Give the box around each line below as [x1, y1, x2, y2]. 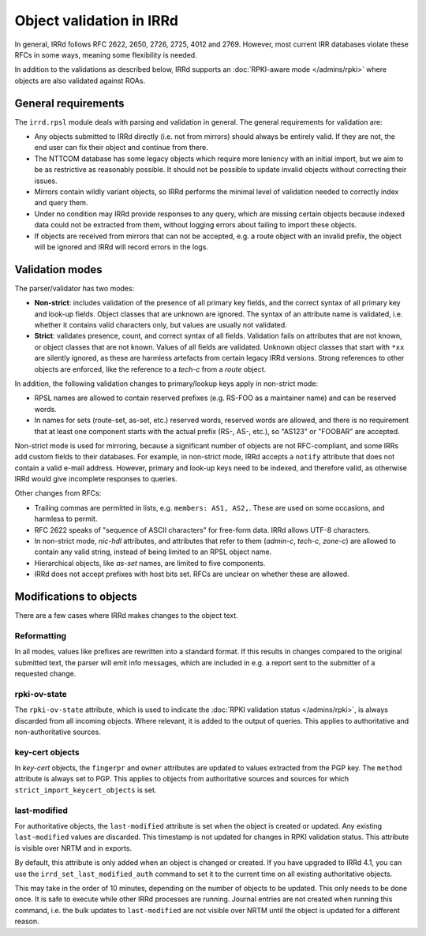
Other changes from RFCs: [14, 489, 102, 498]
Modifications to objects [14, 590, 137, 604]
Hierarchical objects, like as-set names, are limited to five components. [34, 558, 266, 567]
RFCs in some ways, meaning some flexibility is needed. [14, 50, 197, 59]
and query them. [34, 198, 88, 208]
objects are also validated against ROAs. [14, 76, 146, 85]
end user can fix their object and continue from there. [34, 143, 208, 152]
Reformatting [14, 630, 67, 641]
